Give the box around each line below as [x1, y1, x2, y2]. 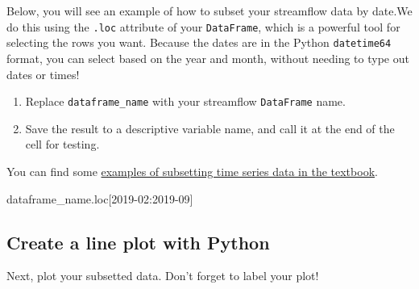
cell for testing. [25, 136, 100, 153]
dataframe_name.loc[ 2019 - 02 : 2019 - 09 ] [6, 190, 193, 207]
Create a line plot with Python [6, 229, 270, 254]
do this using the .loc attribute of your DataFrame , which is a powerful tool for [6, 18, 400, 35]
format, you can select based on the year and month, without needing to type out [6, 49, 409, 66]
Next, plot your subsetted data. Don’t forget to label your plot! [6, 267, 319, 284]
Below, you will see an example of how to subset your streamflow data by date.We [6, 2, 413, 19]
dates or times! [6, 65, 80, 82]
